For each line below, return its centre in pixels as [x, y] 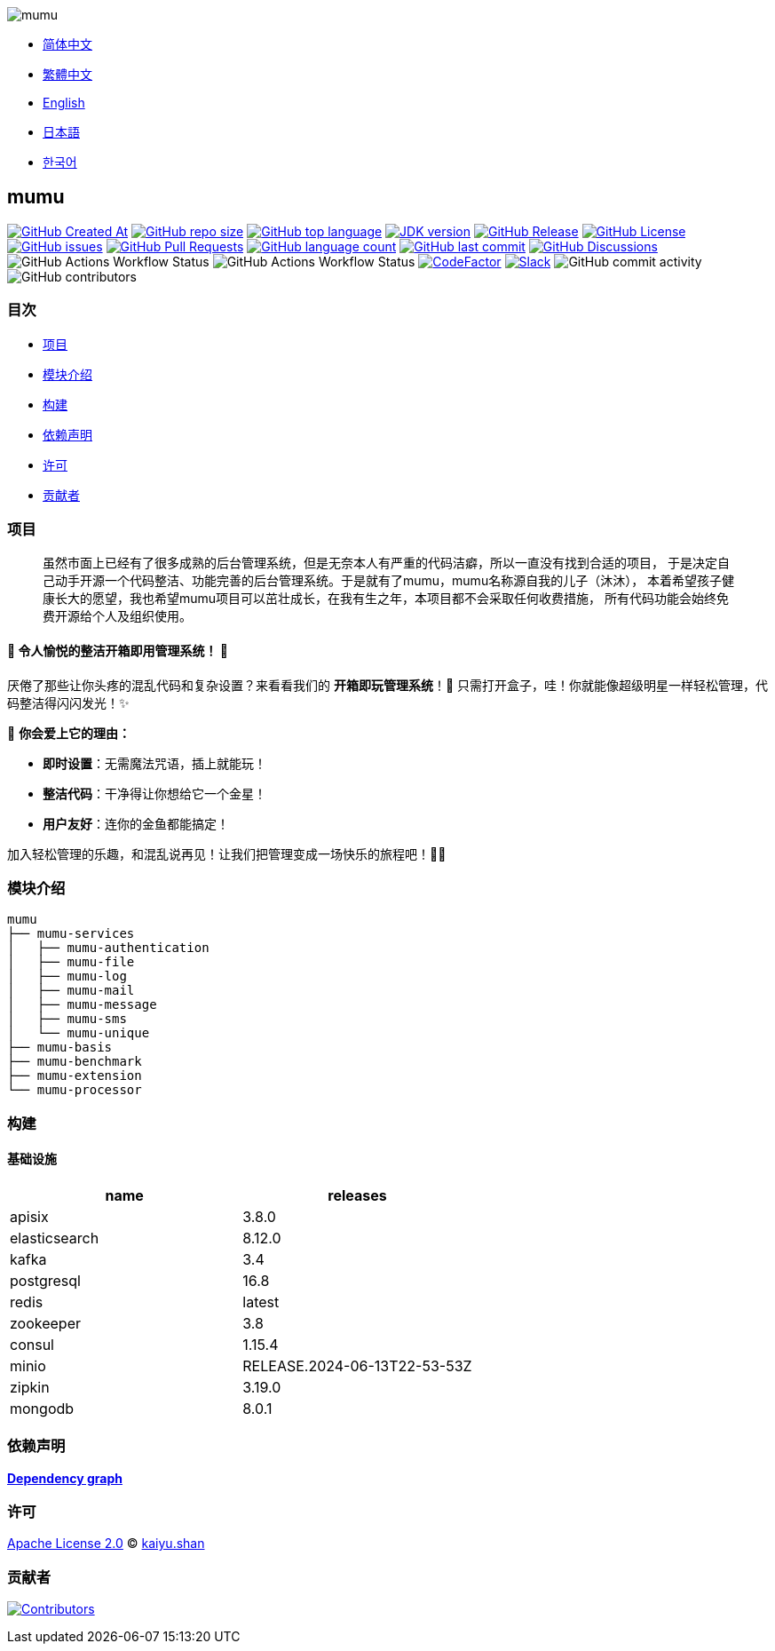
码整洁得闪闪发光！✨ [68, 702]
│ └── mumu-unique [79, 1033]
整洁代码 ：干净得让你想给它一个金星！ [154, 793]
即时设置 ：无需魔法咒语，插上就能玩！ [154, 763]
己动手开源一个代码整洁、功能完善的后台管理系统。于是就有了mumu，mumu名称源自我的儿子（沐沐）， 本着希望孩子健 [389, 581]
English [64, 103]
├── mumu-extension [75, 1076]
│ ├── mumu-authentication [108, 948]
